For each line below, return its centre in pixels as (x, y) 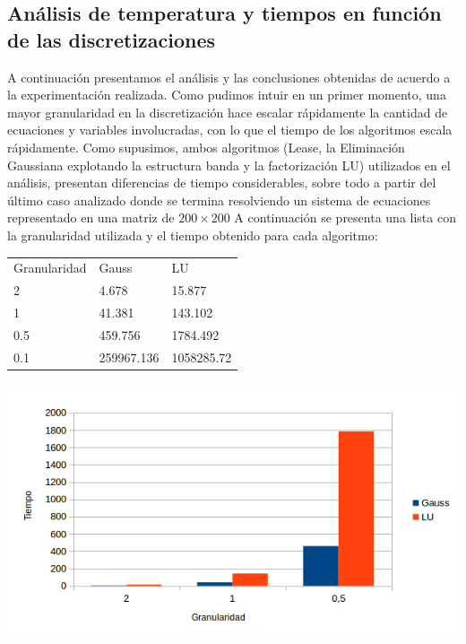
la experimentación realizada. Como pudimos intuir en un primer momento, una (227, 95)
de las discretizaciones (112, 39)
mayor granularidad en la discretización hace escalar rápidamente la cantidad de (228, 112)
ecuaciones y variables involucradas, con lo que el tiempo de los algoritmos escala (230, 130)
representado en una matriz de (91, 218)
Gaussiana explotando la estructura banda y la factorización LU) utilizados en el (229, 165)
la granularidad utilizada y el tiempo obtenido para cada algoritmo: (193, 235)
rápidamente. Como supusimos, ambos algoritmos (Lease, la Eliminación (206, 147)
